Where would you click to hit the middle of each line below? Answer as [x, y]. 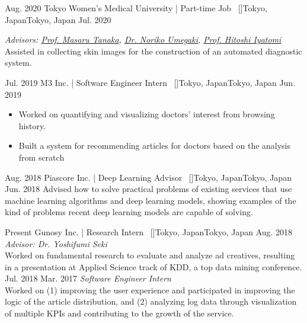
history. [32, 125]
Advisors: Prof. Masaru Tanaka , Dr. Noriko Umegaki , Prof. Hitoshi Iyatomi [143, 39]
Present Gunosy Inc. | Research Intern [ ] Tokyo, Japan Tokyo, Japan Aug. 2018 [149, 231]
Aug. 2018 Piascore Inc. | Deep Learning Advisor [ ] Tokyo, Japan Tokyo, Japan [148, 177]
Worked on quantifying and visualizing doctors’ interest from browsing [147, 114]
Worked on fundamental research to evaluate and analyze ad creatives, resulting [150, 255]
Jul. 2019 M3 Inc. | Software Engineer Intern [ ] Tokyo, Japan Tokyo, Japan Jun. [150, 82]
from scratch [41, 157]
